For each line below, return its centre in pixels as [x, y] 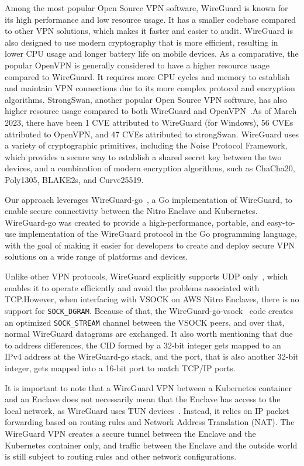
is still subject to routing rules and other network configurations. [121, 456]
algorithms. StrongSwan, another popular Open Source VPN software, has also [146, 99]
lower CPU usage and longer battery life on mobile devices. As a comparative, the [152, 53]
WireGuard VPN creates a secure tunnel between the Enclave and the [130, 433]
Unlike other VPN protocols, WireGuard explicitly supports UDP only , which [146, 276]
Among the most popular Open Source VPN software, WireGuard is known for [146, 8]
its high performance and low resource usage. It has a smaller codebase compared [151, 19]
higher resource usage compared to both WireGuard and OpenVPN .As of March [151, 111]
